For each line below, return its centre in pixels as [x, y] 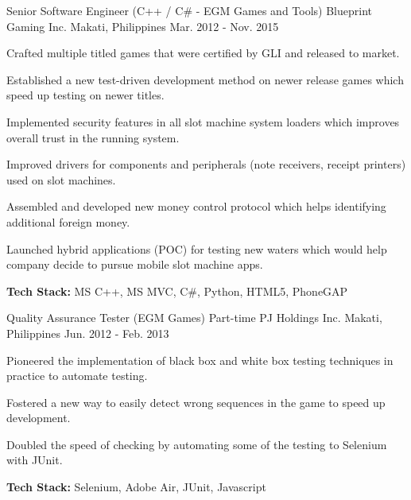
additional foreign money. [68, 221]
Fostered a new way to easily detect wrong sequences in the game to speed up [196, 402]
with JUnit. [35, 460]
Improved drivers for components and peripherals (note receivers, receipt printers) [206, 164]
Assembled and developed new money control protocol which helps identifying [196, 206]
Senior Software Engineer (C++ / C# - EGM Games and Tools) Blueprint [189, 10]
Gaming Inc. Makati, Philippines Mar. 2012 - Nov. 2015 [143, 26]
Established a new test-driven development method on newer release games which [205, 79]
